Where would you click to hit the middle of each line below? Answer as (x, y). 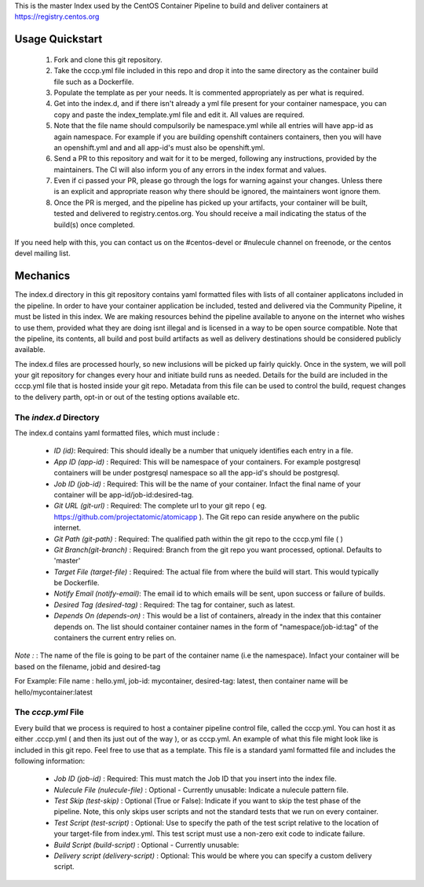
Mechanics (42, 276)
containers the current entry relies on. (115, 638)
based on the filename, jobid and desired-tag (88, 666)
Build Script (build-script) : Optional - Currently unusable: (146, 845)
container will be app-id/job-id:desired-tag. (124, 494)
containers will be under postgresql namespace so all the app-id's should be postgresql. (197, 473)
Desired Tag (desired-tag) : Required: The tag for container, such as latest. (174, 604)
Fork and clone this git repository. (108, 60)
